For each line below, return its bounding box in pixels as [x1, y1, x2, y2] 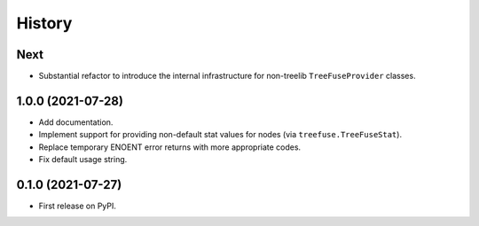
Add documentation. [38, 116, 114, 128]
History [16, 13, 73, 33]
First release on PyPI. [38, 200, 117, 212]
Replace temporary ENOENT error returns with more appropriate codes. [38, 142, 302, 152]
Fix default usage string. [38, 154, 128, 165]
